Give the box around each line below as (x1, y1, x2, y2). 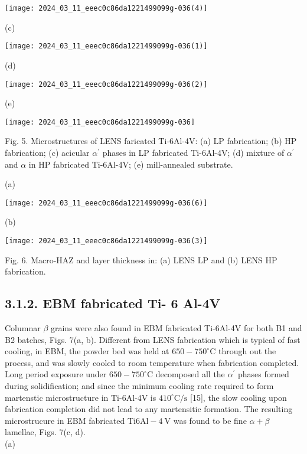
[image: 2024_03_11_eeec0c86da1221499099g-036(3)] (5, 237, 208, 246)
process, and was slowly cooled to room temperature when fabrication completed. (5, 356, 299, 368)
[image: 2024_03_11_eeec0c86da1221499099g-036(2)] (5, 80, 208, 89)
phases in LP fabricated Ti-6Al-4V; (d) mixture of (102, 146, 285, 158)
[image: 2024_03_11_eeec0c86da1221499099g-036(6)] (5, 198, 208, 207)
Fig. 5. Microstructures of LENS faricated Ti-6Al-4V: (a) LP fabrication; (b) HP (5, 135, 297, 147)
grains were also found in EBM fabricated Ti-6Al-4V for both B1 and (50, 322, 302, 334)
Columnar (5, 322, 41, 334)
